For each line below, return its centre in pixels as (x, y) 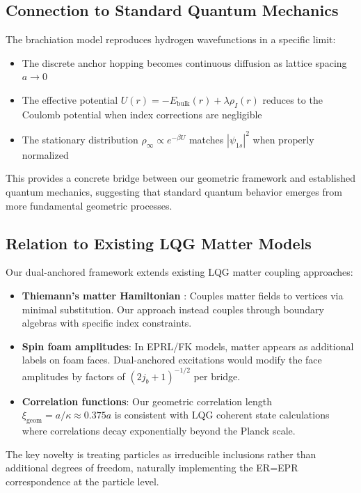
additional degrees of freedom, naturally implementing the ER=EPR (152, 468)
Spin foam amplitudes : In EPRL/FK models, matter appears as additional (188, 346)
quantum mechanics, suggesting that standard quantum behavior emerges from (174, 192)
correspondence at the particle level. (82, 481)
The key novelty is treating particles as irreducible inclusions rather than (161, 454)
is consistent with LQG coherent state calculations (222, 415)
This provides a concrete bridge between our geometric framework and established (180, 178)
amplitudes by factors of (73, 376)
